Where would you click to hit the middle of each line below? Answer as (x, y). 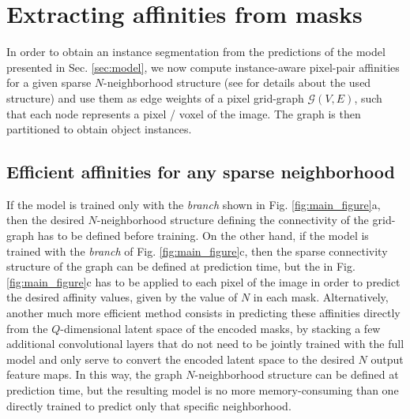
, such (368, 97)
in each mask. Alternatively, (321, 297)
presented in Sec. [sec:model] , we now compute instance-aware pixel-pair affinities (203, 67)
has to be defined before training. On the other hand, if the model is (203, 236)
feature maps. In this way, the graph (94, 374)
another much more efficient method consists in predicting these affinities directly (203, 313)
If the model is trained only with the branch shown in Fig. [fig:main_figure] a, (194, 204)
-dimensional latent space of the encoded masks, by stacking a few (220, 328)
